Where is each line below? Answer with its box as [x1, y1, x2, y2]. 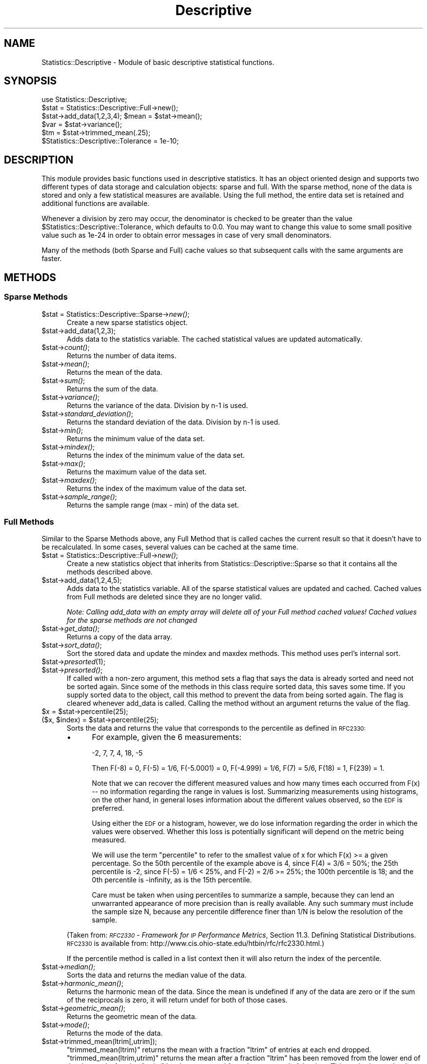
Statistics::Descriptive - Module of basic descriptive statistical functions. [41, 58, 274, 66]
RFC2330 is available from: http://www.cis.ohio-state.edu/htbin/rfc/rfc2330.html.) [67, 939, 325, 948]
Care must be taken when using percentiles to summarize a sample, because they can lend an [92, 891, 394, 900]
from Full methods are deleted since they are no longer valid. [67, 593, 262, 601]
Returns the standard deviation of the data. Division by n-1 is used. [67, 417, 280, 426]
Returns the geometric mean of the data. [67, 1012, 197, 1021]
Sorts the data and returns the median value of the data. [67, 971, 247, 980]
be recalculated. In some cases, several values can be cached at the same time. [41, 543, 298, 552]
